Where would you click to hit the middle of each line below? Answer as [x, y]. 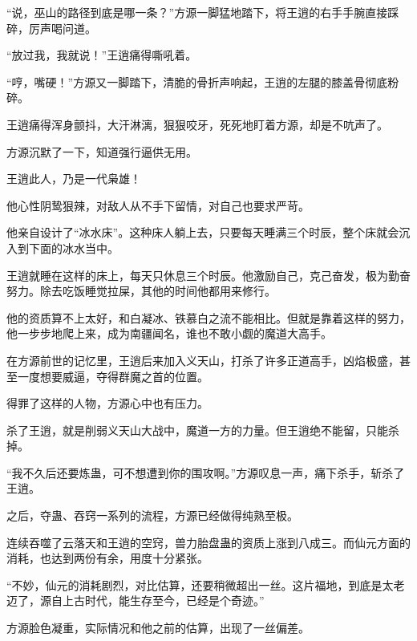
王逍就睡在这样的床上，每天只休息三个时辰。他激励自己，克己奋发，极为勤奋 [208, 275]
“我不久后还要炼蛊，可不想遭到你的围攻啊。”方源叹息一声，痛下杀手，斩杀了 [206, 472]
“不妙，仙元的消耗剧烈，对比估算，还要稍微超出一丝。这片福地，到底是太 [200, 584]
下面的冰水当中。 [73, 247]
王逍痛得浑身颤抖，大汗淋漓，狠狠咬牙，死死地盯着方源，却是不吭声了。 [197, 124]
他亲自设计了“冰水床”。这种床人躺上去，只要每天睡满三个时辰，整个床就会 [203, 232]
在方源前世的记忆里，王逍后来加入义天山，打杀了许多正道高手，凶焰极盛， [203, 360]
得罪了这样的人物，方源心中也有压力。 [107, 403]
